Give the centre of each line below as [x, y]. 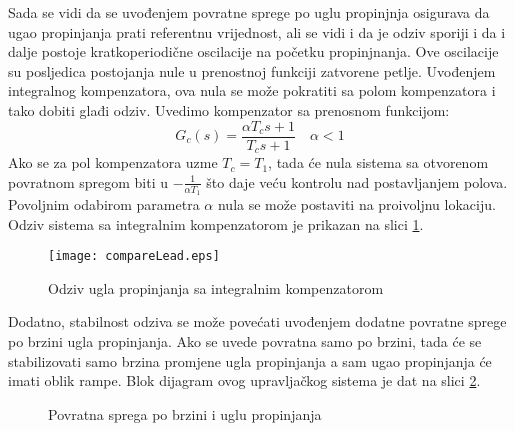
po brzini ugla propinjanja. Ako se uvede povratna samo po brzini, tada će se [245, 340]
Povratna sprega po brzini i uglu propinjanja [185, 413]
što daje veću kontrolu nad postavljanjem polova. [357, 181]
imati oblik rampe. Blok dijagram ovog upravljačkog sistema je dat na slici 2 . [244, 380]
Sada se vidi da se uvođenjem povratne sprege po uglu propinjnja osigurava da [249, 12]
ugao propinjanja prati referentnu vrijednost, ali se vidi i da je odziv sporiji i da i [257, 31]
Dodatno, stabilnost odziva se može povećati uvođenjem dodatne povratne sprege [257, 321]
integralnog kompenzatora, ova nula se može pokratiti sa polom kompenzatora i [252, 90]
